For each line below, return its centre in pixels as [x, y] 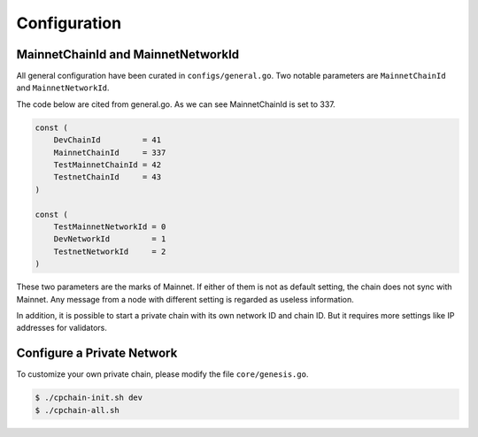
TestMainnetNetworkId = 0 [110, 226]
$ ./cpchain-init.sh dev [89, 398]
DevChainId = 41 [108, 140]
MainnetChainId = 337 [110, 152]
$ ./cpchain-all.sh [77, 410]
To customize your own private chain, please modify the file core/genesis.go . [162, 374]
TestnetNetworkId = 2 [110, 251]
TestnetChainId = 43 [108, 177]
